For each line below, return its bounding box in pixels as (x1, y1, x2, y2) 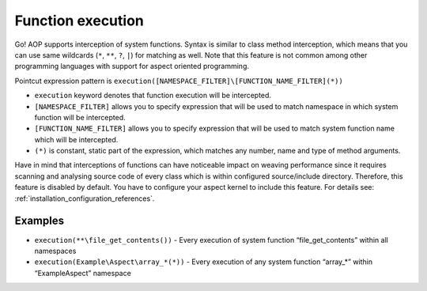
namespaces (34, 246, 77, 255)
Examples (14, 214, 65, 228)
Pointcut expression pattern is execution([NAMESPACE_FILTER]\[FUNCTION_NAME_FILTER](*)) (14, 76, 343, 85)
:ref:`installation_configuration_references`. (14, 194, 155, 203)
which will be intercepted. (34, 134, 119, 144)
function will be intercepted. (34, 112, 126, 122)
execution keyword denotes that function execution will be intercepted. (34, 91, 272, 100)
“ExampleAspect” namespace (34, 268, 132, 278)
